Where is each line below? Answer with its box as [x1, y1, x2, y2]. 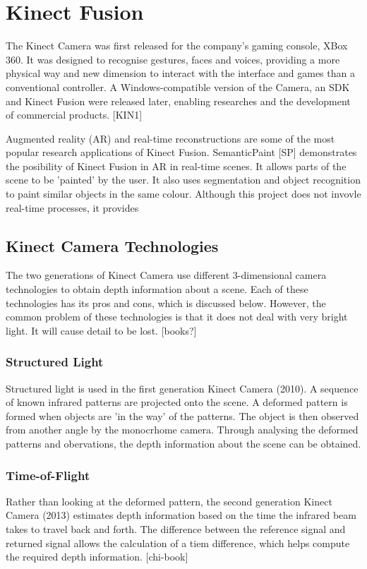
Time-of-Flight [6, 466, 90, 484]
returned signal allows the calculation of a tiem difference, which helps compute [6, 535, 350, 550]
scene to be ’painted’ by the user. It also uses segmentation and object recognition [6, 172, 361, 187]
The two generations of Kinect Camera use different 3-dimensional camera [6, 268, 327, 282]
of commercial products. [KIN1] [6, 107, 143, 122]
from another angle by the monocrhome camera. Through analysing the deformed [6, 422, 359, 437]
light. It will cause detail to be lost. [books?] [6, 323, 197, 337]
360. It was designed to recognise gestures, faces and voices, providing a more [6, 52, 340, 66]
